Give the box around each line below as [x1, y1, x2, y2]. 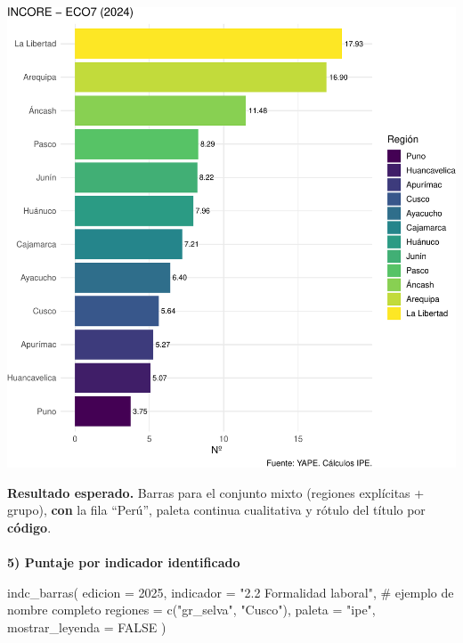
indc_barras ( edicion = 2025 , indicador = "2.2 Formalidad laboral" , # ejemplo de [7, 582, 454, 601]
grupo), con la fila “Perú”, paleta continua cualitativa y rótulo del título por [7, 501, 426, 519]
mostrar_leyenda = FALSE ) [7, 617, 167, 636]
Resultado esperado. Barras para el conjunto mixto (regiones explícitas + [7, 483, 425, 501]
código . [7, 517, 52, 536]
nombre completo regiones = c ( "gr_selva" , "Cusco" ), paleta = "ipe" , [7, 600, 376, 619]
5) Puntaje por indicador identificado [7, 553, 240, 572]
